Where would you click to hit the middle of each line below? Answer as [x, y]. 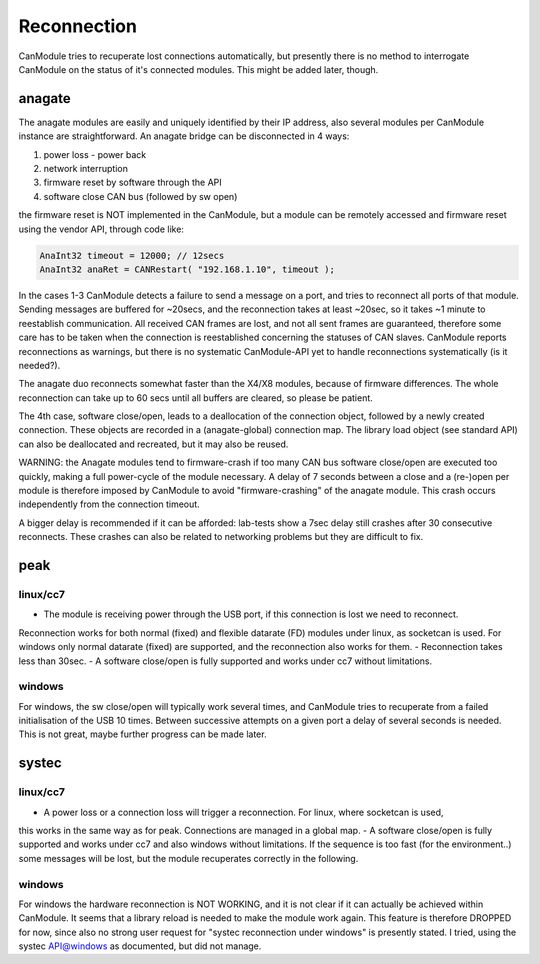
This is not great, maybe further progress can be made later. [142, 734]
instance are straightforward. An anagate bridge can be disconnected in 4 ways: [184, 136]
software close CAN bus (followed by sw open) [140, 196]
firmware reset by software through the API [132, 182]
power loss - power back [95, 154]
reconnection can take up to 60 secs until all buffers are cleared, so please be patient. [196, 397]
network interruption [86, 169]
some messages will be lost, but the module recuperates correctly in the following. [188, 858]
